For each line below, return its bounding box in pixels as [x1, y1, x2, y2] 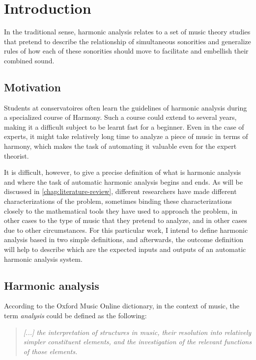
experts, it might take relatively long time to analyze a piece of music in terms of [4, 131, 248, 141]
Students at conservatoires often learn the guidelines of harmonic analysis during [4, 102, 247, 112]
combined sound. [4, 55, 55, 65]
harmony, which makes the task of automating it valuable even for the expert [4, 141, 237, 151]
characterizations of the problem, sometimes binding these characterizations [4, 196, 232, 206]
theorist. [4, 150, 29, 161]
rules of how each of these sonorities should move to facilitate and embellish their [4, 46, 249, 56]
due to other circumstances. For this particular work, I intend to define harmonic [4, 224, 248, 235]
